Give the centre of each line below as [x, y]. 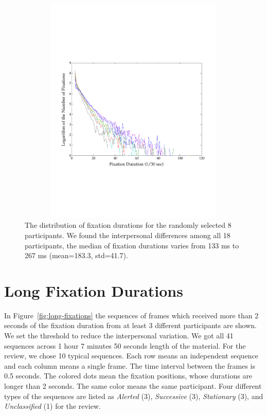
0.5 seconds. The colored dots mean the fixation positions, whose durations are [128, 376]
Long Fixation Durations [94, 290]
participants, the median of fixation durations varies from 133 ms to [132, 245]
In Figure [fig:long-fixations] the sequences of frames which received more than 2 [131, 315]
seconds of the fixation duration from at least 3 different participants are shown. [130, 325]
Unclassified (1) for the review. [52, 406]
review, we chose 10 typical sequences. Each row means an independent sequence [131, 356]
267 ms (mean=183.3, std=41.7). [76, 255]
